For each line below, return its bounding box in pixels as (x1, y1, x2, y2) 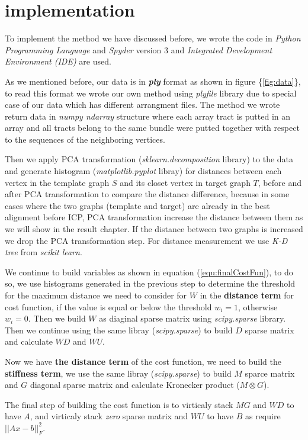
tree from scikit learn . (5, 246, 82, 258)
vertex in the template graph (5, 176, 110, 188)
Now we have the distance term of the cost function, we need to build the (5, 355, 281, 367)
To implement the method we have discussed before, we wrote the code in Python (5, 32, 301, 44)
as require (245, 410, 281, 422)
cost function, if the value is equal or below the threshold (5, 300, 212, 313)
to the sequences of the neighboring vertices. (5, 133, 165, 145)
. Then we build (28, 312, 86, 325)
